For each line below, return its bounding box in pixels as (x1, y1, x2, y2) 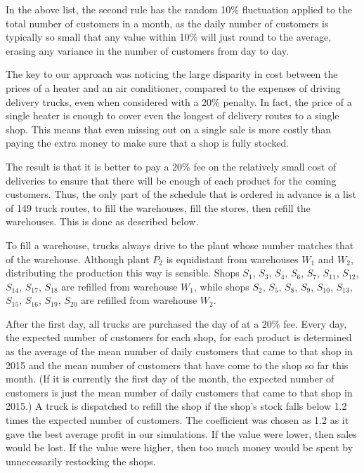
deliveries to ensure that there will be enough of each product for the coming (6, 173, 337, 187)
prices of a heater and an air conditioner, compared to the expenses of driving (6, 80, 341, 95)
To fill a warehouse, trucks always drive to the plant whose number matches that (6, 237, 354, 252)
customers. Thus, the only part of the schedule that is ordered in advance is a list (6, 187, 356, 201)
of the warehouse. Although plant (6, 251, 150, 266)
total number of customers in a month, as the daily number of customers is (6, 15, 329, 30)
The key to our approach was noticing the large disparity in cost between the (6, 67, 338, 81)
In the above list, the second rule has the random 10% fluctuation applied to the (6, 2, 353, 16)
